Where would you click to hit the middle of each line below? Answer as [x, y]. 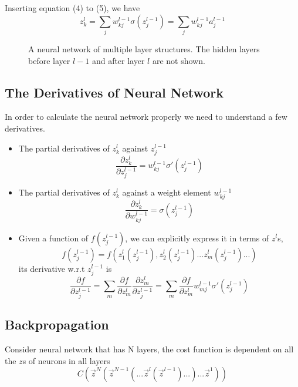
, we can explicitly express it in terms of [197, 238]
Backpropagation [57, 324]
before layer [49, 60]
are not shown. [179, 60]
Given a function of [53, 238]
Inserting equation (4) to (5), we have [72, 8]
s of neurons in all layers [66, 360]
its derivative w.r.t [52, 268]
